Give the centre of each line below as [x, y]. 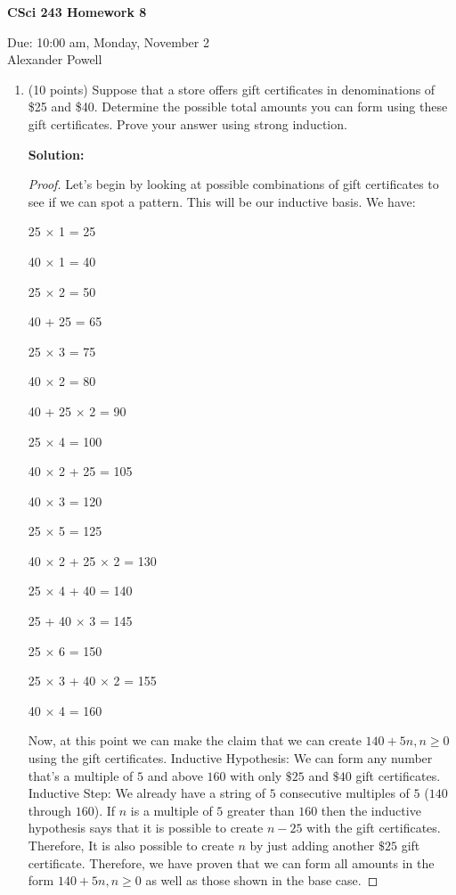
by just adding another [312, 845]
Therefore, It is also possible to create [131, 845]
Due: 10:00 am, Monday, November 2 [108, 41]
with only [256, 775]
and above [175, 775]
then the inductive [371, 810]
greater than [261, 810]
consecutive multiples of [345, 793]
